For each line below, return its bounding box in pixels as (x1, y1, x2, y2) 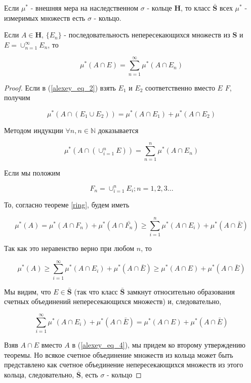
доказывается (98, 124, 139, 135)
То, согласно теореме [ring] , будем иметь (4, 199, 130, 210)
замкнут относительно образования (127, 286, 235, 296)
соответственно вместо (145, 82, 215, 93)
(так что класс (74, 286, 118, 296)
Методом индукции (4, 124, 63, 135)
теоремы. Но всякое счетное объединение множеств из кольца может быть (4, 349, 233, 360)
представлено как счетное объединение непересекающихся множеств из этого (4, 359, 243, 370)
